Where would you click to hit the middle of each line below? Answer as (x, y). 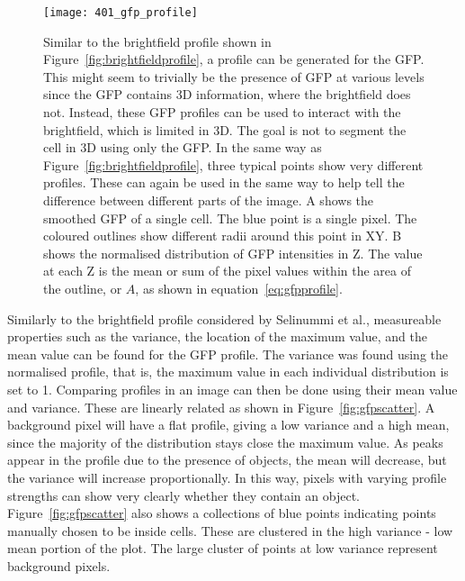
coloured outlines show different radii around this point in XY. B (223, 236)
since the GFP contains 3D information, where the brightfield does (227, 94)
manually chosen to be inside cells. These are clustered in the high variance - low (230, 530)
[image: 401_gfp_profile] (121, 13)
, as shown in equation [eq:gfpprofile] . (239, 288)
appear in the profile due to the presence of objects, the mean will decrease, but (227, 460)
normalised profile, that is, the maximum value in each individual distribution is (228, 372)
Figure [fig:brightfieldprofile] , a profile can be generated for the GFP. (234, 59)
